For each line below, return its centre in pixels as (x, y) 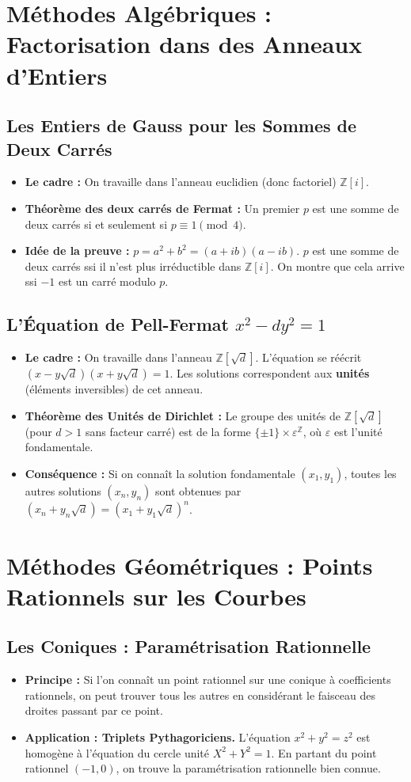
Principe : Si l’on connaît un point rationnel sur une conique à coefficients (208, 680)
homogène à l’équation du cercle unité (117, 752)
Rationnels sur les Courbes (156, 596)
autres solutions (63, 490)
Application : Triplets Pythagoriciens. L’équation (158, 736)
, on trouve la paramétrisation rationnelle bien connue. (248, 768)
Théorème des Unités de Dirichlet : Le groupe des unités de (183, 415)
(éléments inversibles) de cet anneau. (114, 389)
